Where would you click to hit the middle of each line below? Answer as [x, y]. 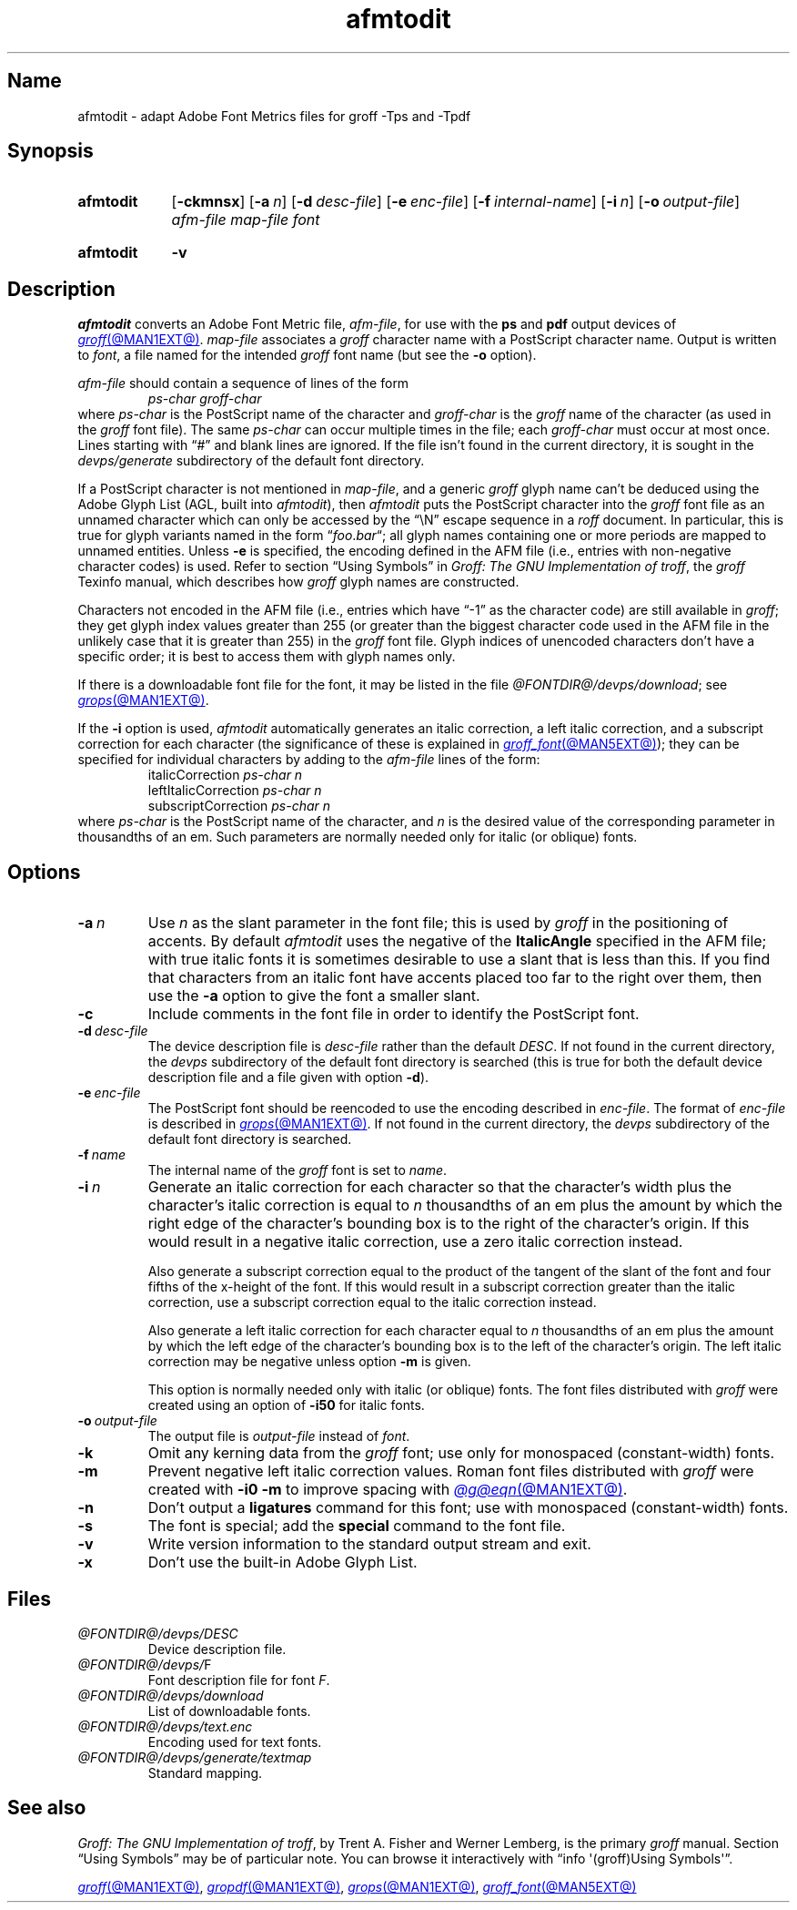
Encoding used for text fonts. [235, 1741]
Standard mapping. [205, 1772]
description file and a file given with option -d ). [288, 1078]
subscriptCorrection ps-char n [239, 806]
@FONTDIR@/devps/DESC [158, 1633]
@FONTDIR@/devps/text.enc [165, 1726]
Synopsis [50, 151]
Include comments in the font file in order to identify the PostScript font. [393, 1014]
